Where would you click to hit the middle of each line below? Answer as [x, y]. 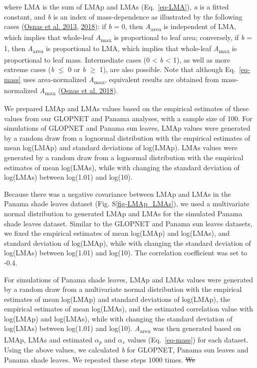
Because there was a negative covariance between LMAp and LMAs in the [118, 194]
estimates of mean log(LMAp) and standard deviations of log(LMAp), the [117, 299]
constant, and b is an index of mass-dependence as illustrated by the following [123, 16]
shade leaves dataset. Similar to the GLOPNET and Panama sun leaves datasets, [128, 223]
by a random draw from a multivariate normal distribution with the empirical [123, 289]
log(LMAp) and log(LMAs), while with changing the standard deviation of [118, 318]
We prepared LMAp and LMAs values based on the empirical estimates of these [127, 108]
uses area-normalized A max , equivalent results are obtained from [121, 80]
